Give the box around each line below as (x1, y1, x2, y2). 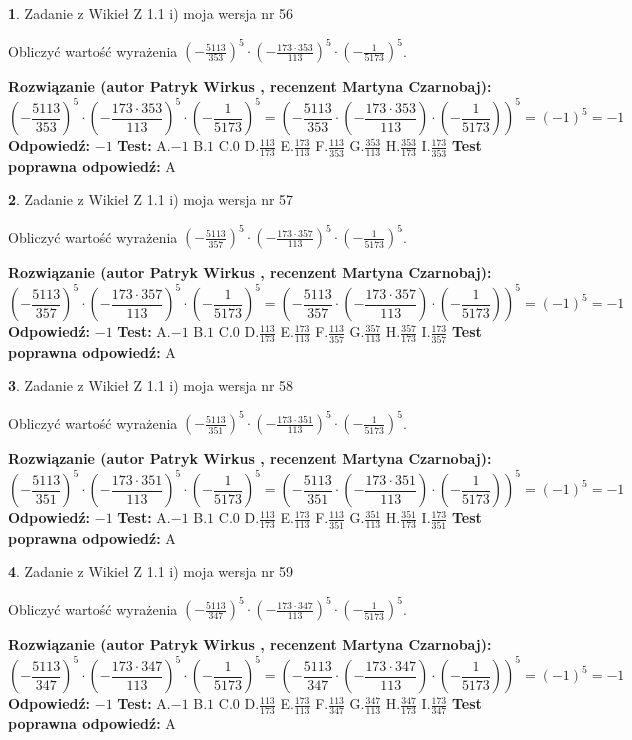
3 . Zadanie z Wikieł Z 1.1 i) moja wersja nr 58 (8, 375, 294, 396)
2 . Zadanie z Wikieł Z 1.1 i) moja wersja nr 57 (8, 189, 294, 210)
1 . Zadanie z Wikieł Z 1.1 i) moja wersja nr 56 (8, 3, 294, 23)
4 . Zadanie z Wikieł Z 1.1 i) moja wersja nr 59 (8, 561, 294, 582)
